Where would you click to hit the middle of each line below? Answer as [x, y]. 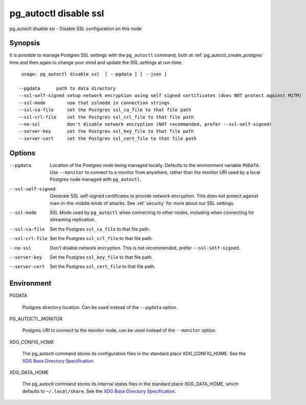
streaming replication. [73, 220]
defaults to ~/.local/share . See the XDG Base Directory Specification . [99, 391]
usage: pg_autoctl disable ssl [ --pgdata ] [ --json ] [94, 74]
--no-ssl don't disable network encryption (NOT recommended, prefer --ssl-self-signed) [145, 124]
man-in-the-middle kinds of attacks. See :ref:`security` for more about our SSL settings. [142, 203]
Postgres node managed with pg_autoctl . [96, 179]
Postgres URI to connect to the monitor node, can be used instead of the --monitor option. [119, 330]
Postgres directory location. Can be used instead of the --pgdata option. [100, 307]
